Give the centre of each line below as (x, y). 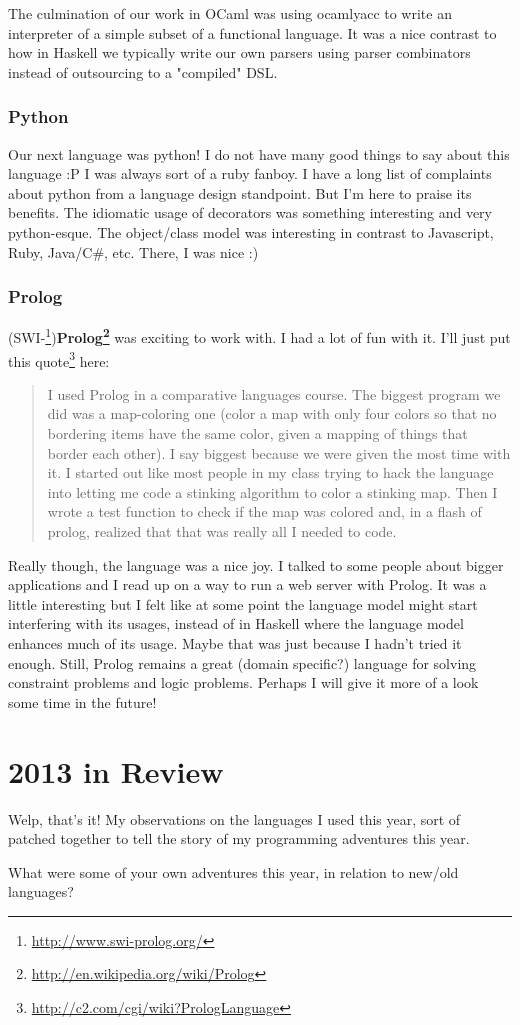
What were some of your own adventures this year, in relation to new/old (233, 871)
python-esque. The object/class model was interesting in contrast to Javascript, (251, 231)
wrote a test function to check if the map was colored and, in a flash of (264, 511)
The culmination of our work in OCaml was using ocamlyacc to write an (230, 13)
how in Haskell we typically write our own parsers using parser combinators (239, 52)
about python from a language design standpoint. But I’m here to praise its (240, 192)
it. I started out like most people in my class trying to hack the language (270, 472)
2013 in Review (116, 770)
